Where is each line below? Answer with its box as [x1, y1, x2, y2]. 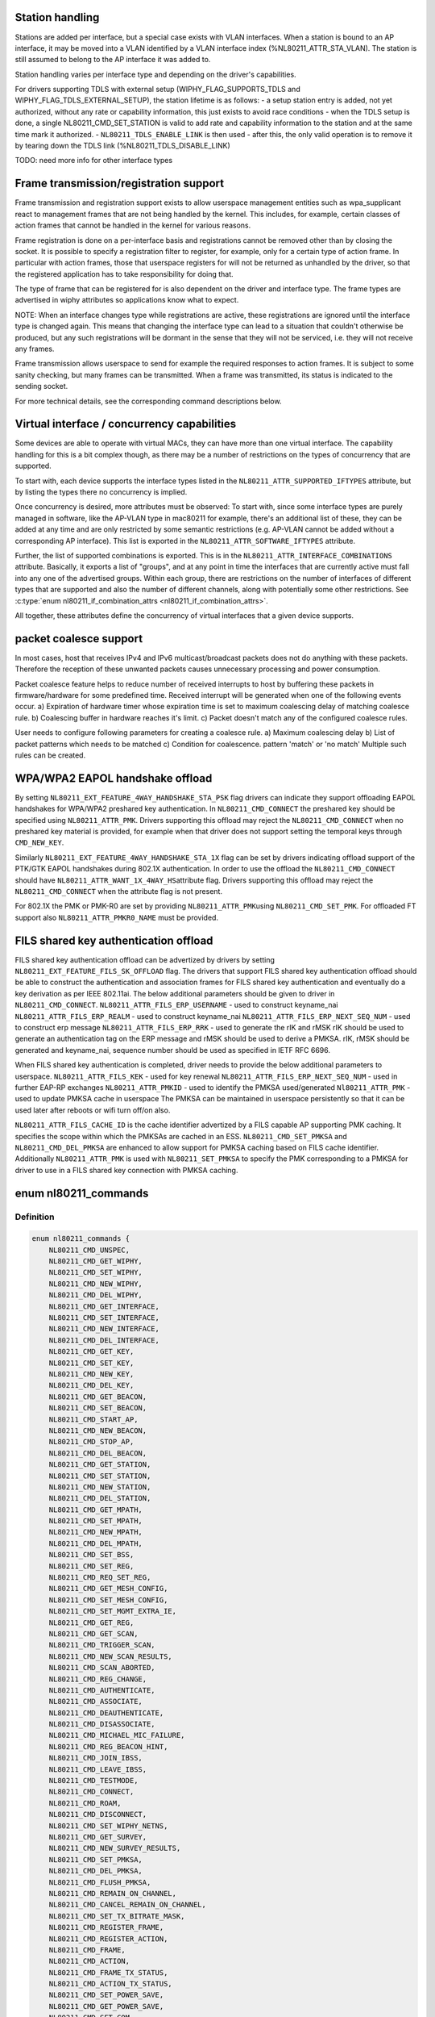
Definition [14, 1211, 55, 1222]
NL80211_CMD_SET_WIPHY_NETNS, [48, 1821, 168, 1831]
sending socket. [14, 382, 68, 391]
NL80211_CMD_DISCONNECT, [48, 1810, 147, 1819]
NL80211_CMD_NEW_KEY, [48, 1369, 135, 1379]
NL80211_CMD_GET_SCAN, [48, 1629, 139, 1638]
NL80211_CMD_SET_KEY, [48, 1358, 135, 1368]
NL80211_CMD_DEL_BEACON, [48, 1448, 147, 1458]
